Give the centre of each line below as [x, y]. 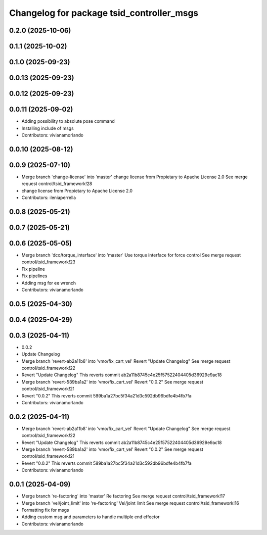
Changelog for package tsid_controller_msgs [104, 13]
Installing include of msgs [48, 128]
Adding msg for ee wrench [49, 283]
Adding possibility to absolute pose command [68, 121]
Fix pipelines [34, 276]
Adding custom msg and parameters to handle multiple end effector [91, 517]
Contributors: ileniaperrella [49, 197]
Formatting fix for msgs [45, 510]
